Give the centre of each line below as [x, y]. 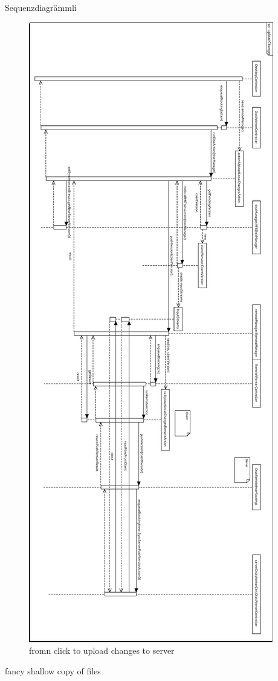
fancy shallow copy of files [53, 670]
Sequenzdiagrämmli [41, 7]
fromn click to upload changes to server [102, 650]
